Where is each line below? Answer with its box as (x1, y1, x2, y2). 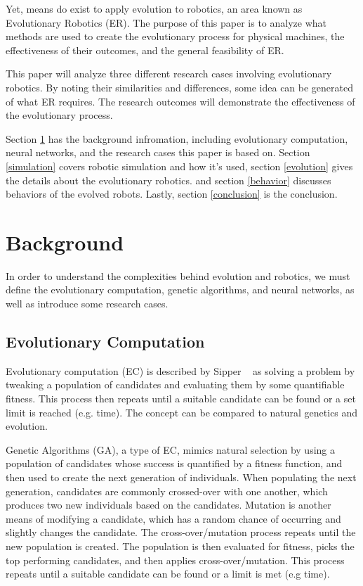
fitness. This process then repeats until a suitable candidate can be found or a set (6, 391, 356, 406)
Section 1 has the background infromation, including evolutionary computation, (6, 131, 348, 146)
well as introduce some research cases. (6, 296, 169, 311)
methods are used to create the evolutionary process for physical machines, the (6, 29, 345, 44)
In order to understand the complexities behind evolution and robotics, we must (6, 268, 350, 283)
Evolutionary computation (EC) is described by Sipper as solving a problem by (6, 363, 355, 378)
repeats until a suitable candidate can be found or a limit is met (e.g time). (6, 566, 330, 581)
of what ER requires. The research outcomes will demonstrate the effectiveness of (6, 94, 355, 108)
